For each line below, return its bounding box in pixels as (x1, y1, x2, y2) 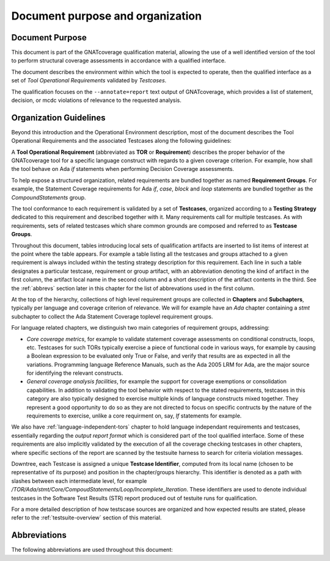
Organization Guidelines (11, 112, 106, 123)
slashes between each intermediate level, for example (11, 477, 147, 485)
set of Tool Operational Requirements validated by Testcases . (11, 77, 167, 84)
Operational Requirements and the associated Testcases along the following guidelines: (11, 137, 232, 145)
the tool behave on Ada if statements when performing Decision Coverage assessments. (11, 165, 235, 173)
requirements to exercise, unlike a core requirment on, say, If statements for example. (26, 412, 242, 419)
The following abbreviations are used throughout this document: (11, 546, 174, 554)
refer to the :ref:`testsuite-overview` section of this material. (11, 514, 162, 521)
